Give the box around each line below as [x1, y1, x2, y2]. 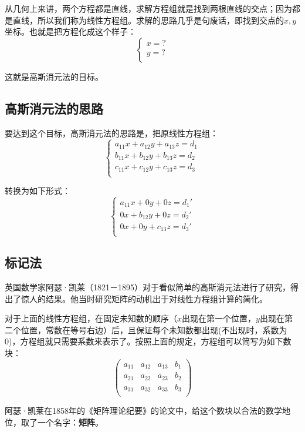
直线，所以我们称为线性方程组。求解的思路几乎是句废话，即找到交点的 [12, 14, 284, 26]
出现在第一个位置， [182, 312, 256, 324]
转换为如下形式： [5, 185, 70, 197]
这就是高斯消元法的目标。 [5, 70, 103, 82]
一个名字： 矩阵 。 [37, 416, 103, 428]
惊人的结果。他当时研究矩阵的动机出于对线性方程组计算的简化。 [21, 292, 267, 304]
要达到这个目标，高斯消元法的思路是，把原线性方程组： [5, 126, 218, 139]
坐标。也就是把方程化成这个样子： [5, 25, 136, 38]
